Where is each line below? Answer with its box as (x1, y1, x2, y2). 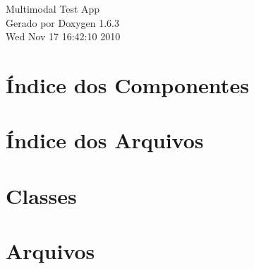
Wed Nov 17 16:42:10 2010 (6, 29, 121, 44)
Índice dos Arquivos (6, 126, 204, 155)
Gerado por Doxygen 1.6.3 (6, 15, 119, 30)
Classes (6, 181, 77, 210)
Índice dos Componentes (6, 70, 249, 99)
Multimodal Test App (6, 1, 100, 16)
